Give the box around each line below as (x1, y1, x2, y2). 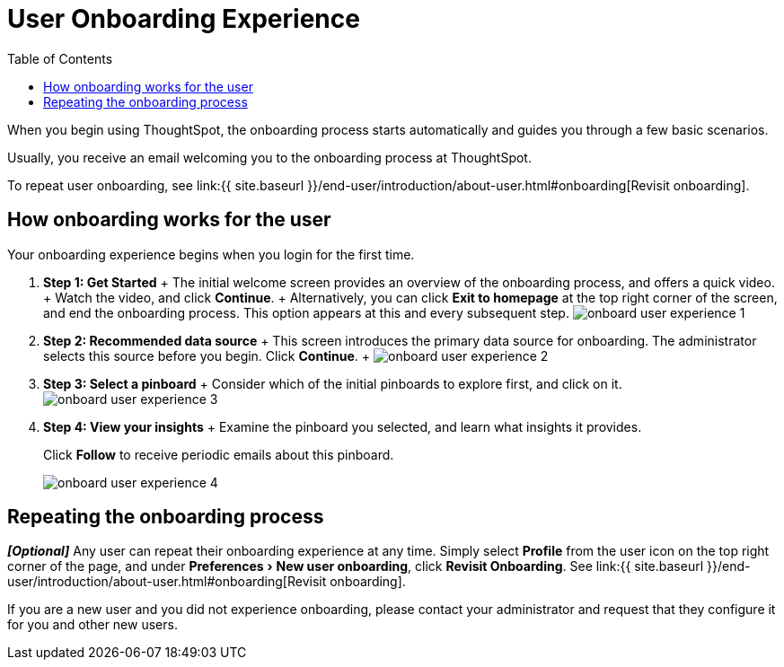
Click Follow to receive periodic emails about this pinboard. (43, 446, 394, 462)
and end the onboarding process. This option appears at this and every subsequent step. (43, 304, 569, 320)
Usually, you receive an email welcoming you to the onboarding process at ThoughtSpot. (7, 149, 532, 165)
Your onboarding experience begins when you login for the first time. (7, 246, 415, 262)
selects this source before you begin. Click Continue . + (43, 347, 371, 364)
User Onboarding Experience (7, 4, 360, 34)
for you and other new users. (7, 617, 178, 633)
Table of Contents (7, 50, 113, 66)
